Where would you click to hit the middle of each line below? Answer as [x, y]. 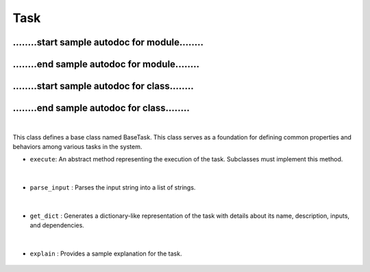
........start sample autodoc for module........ [108, 42]
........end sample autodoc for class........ [101, 108]
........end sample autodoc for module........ [106, 64]
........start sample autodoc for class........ [103, 86]
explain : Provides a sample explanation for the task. [106, 253]
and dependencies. [57, 225]
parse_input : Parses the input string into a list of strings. [113, 188]
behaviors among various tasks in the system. [77, 146]
